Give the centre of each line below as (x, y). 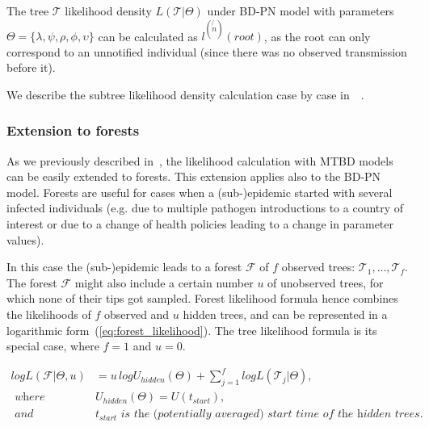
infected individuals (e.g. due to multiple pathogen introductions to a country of (205, 208)
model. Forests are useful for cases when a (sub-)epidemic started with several (200, 192)
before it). (31, 67)
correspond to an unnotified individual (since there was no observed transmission (207, 51)
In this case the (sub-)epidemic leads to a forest (124, 267)
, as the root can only (317, 36)
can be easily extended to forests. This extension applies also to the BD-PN (194, 176)
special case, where (53, 346)
